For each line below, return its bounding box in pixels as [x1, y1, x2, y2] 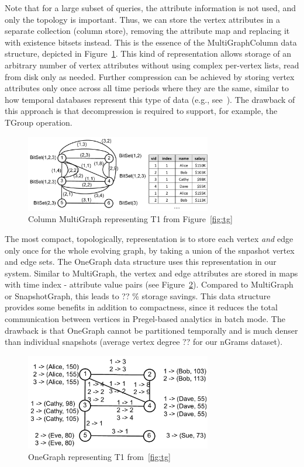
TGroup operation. [5, 116, 72, 128]
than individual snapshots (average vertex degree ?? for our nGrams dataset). [5, 335, 283, 348]
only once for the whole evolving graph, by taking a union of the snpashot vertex [5, 244, 295, 256]
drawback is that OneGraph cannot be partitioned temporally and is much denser [5, 324, 298, 336]
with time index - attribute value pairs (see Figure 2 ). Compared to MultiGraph [5, 278, 293, 290]
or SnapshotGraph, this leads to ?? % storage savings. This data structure [5, 289, 271, 302]
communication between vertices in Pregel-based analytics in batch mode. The [5, 313, 285, 325]
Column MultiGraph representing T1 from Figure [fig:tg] [28, 213, 233, 225]
